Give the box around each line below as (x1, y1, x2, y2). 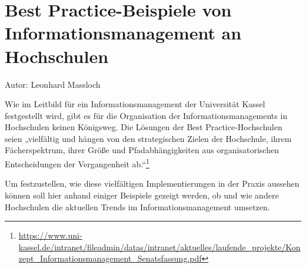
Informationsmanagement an (5, 21, 242, 45)
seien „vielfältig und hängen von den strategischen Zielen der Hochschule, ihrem (5, 132, 292, 144)
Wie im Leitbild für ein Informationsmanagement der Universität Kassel (5, 98, 265, 110)
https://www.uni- (18, 229, 82, 241)
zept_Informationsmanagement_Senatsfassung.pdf (18, 252, 202, 264)
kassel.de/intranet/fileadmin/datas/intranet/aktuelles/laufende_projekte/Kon (18, 240, 301, 253)
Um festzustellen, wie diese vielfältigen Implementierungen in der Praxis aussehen (5, 177, 300, 190)
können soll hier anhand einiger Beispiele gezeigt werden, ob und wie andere (5, 188, 279, 201)
